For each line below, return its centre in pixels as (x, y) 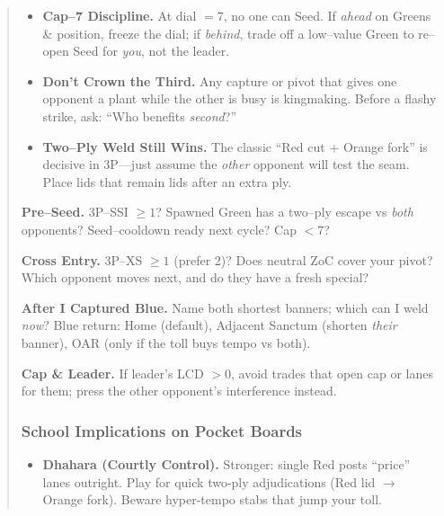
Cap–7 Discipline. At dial (120, 15)
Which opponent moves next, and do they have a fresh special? (195, 277)
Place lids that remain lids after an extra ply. (167, 181)
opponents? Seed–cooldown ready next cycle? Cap (159, 229)
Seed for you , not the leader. (151, 51)
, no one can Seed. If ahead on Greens (327, 15)
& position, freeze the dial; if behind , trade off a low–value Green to (228, 33)
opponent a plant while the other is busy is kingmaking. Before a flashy (240, 98)
